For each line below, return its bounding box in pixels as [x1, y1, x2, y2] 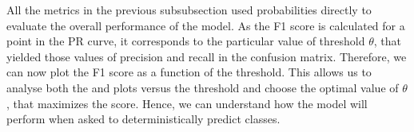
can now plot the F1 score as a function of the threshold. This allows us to [6, 64, 372, 80]
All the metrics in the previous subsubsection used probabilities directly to [6, 2, 372, 17]
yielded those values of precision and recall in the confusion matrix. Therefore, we [6, 48, 407, 64]
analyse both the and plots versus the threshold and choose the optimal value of [6, 79, 399, 95]
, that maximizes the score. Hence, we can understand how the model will [6, 95, 368, 111]
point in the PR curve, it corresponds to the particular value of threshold [6, 33, 365, 49]
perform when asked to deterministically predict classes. [6, 111, 281, 127]
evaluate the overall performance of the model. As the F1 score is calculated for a [6, 17, 405, 33]
